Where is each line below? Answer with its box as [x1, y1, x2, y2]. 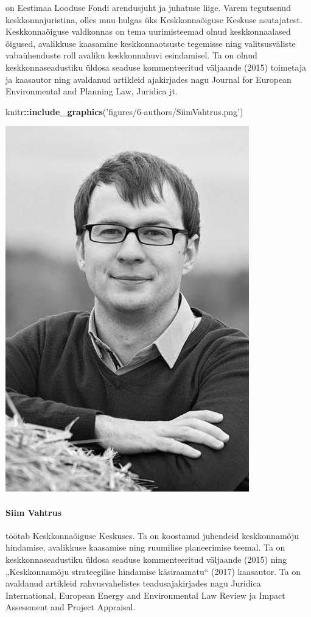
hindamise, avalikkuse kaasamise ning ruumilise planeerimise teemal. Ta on [5, 541, 285, 554]
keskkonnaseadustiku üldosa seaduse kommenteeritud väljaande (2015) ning [5, 552, 287, 565]
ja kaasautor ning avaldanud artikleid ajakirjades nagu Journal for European [5, 72, 292, 85]
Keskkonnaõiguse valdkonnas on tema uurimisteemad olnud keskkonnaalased [5, 25, 291, 38]
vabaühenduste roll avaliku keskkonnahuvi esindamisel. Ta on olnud [5, 49, 257, 62]
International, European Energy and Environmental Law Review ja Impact [5, 588, 285, 601]
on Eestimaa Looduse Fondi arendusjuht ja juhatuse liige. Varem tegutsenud [5, 1, 291, 13]
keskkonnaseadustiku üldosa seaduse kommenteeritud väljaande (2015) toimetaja [5, 60, 307, 73]
